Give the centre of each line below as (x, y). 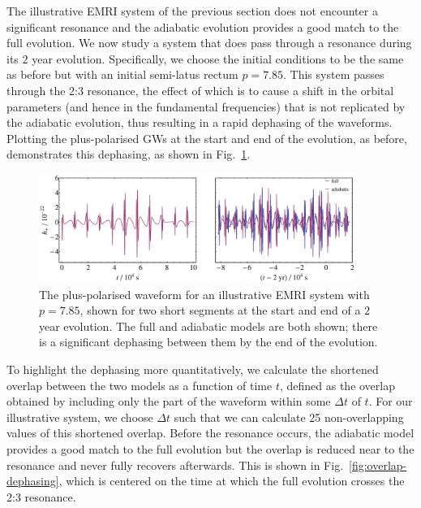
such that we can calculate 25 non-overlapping (289, 417)
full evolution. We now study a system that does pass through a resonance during (209, 43)
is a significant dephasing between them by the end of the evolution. (208, 342)
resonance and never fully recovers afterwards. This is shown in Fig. (175, 465)
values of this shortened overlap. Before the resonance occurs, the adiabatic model (210, 433)
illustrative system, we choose (80, 417)
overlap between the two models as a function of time (140, 385)
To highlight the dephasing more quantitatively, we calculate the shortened (193, 369)
